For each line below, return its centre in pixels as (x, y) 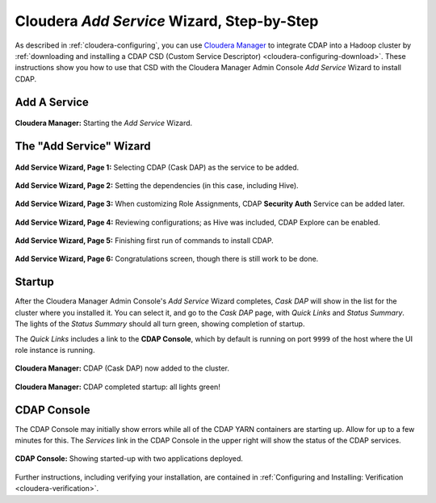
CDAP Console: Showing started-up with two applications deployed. (129, 459)
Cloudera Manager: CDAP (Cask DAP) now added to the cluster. (122, 368)
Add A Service (52, 102)
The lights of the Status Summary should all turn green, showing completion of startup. (160, 324)
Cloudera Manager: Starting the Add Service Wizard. (104, 123)
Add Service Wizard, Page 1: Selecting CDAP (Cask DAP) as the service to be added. (157, 167)
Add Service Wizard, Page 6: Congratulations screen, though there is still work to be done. (167, 259)
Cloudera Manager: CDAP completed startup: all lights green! (118, 387)
